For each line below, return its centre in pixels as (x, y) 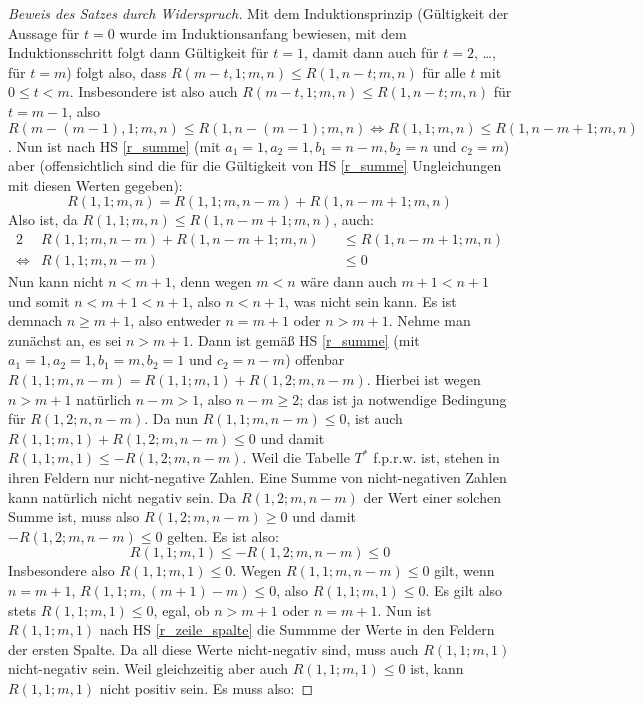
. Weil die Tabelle (296, 457)
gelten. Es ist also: (223, 535)
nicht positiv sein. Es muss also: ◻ (206, 687)
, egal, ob (181, 609)
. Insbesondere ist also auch (153, 91)
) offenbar (315, 359)
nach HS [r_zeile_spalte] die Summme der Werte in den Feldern (297, 629)
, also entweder (175, 320)
